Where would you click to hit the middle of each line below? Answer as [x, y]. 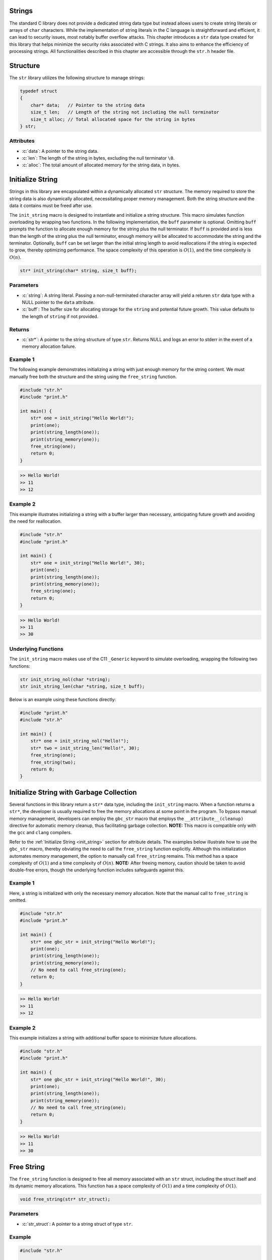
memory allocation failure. [49, 346]
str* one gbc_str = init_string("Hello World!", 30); [98, 1079]
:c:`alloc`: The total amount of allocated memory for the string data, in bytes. [101, 165]
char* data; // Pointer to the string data [88, 105]
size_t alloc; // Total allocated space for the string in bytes [113, 119]
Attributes [22, 141]
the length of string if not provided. [60, 316]
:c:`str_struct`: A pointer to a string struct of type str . [77, 1224]
